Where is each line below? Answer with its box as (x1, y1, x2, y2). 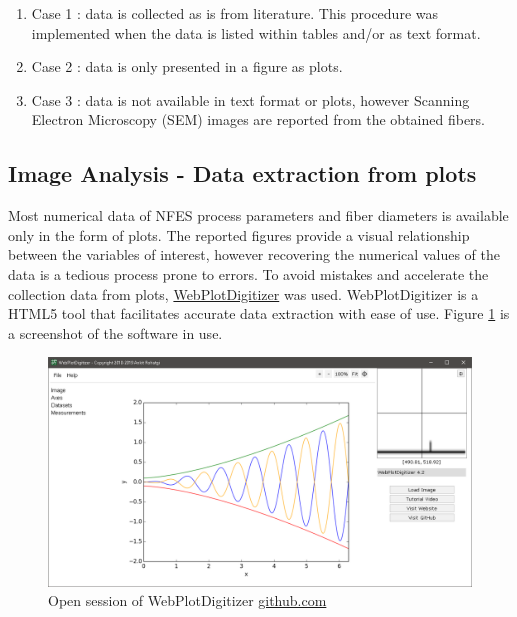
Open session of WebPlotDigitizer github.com (48, 590, 327, 611)
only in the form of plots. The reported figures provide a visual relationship (8, 224, 470, 245)
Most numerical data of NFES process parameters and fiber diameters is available (8, 205, 509, 226)
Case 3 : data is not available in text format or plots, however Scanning (31, 89, 470, 110)
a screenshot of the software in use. (8, 322, 223, 343)
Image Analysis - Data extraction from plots (8, 158, 477, 189)
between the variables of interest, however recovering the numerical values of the (8, 244, 500, 265)
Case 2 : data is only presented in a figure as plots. (31, 56, 343, 77)
